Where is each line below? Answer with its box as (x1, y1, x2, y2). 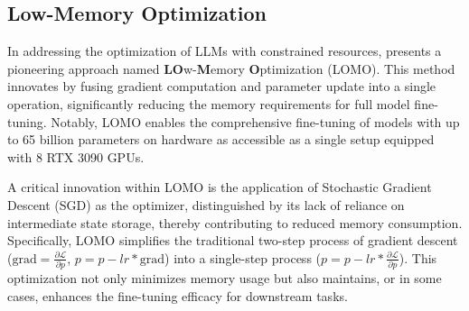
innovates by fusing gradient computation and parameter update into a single (7, 77, 436, 96)
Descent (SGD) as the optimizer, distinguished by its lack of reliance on (7, 195, 405, 214)
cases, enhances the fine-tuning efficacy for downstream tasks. (7, 286, 348, 305)
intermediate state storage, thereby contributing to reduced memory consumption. (7, 213, 463, 232)
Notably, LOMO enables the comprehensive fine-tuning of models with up (51, 112, 460, 131)
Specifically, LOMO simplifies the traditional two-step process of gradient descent (7, 231, 458, 250)
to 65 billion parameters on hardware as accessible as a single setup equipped (7, 130, 435, 149)
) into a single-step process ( (164, 248, 322, 267)
